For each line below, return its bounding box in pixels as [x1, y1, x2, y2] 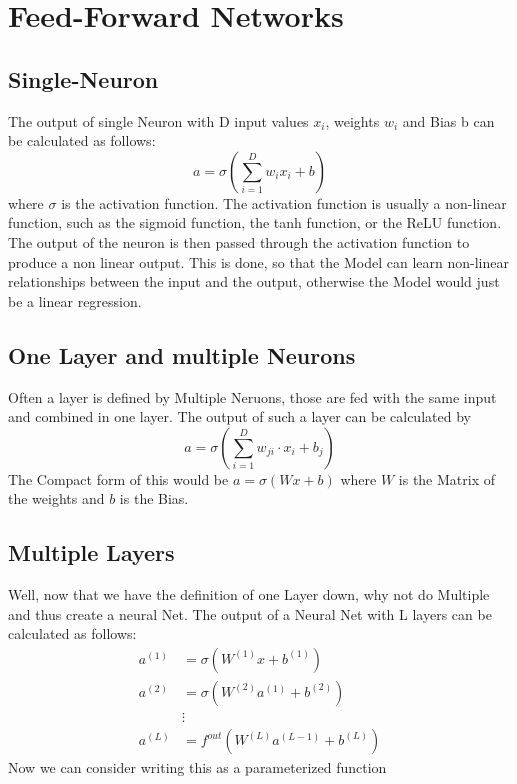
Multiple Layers [8, 537, 175, 568]
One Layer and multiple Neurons [8, 339, 356, 370]
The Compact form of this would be [8, 468, 229, 489]
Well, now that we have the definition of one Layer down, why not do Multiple [8, 584, 490, 605]
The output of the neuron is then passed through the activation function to [8, 231, 470, 252]
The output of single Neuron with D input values [8, 110, 309, 131]
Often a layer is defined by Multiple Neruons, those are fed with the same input [8, 386, 497, 407]
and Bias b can [402, 110, 495, 131]
